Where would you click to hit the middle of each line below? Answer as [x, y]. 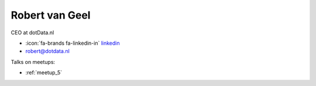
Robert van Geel [51, 15]
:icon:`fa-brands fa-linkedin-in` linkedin [73, 43]
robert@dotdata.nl [47, 51]
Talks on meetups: [33, 62]
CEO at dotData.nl [32, 33]
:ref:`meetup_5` [44, 73]
